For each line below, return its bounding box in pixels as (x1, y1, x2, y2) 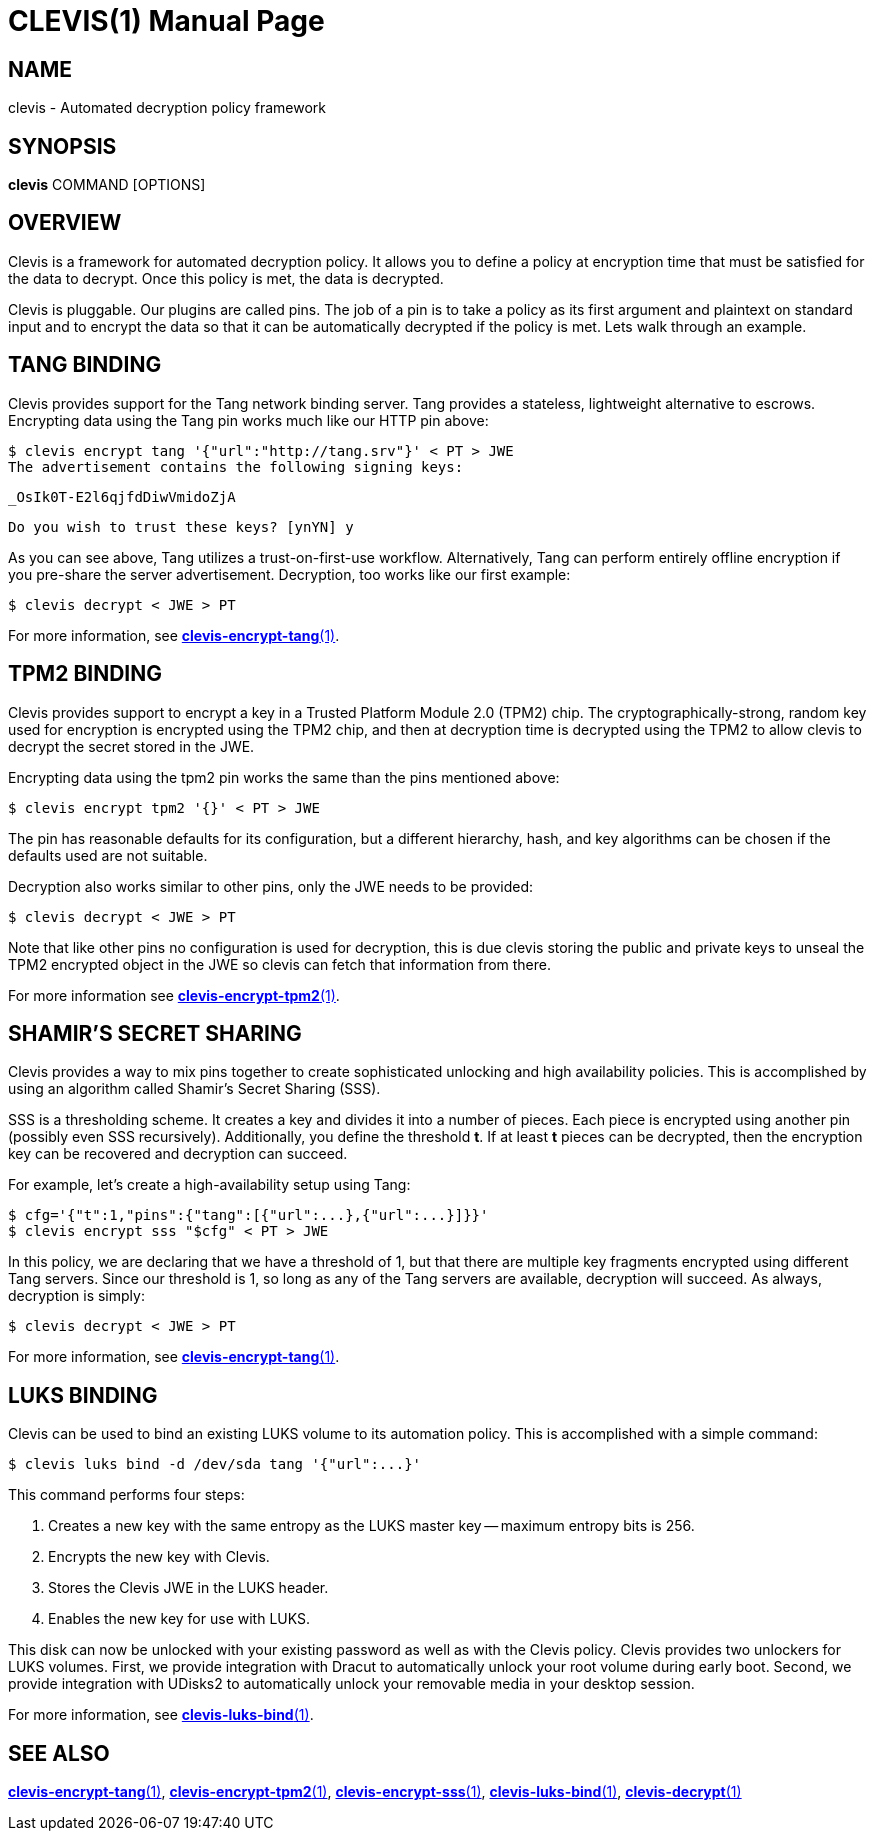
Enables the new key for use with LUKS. (48, 1610, 311, 1628)
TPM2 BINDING (8, 661, 163, 687)
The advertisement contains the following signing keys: (8, 458, 464, 475)
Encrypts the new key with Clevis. (48, 1548, 270, 1566)
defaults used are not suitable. (8, 846, 208, 864)
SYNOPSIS (8, 133, 117, 159)
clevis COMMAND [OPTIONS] (8, 176, 206, 194)
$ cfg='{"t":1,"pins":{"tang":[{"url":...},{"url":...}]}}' (8, 1207, 489, 1224)
